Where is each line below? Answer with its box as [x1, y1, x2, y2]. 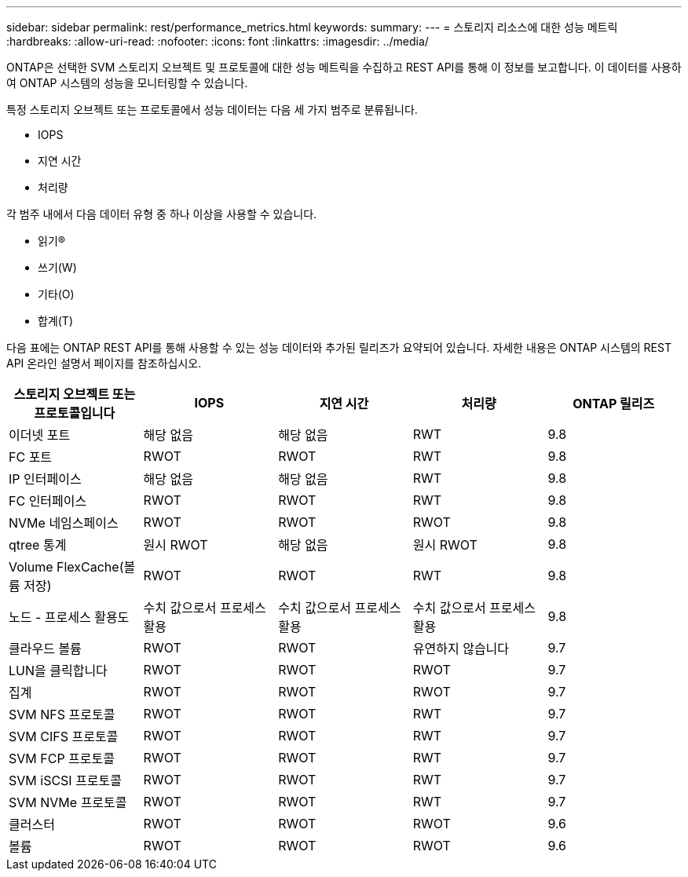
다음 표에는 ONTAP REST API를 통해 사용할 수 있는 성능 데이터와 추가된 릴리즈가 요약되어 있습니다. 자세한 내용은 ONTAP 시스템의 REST [6, 341, 672, 354]
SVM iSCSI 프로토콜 [9, 773, 123, 788]
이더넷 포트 [9, 427, 71, 443]
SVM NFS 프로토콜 [9, 707, 115, 722]
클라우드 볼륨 [9, 641, 82, 656]
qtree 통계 [9, 537, 67, 553]
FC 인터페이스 [9, 493, 87, 509]
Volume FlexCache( [9, 559, 124, 575]
